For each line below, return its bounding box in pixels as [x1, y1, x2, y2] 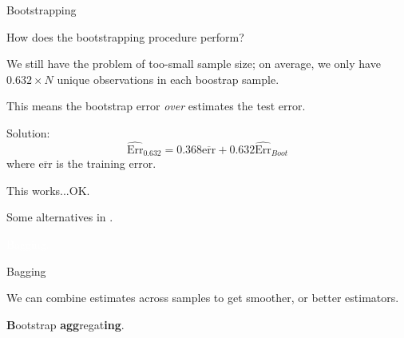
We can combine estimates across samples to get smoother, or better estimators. [6, 289, 399, 306]
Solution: [6, 124, 50, 141]
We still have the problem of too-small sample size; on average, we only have [6, 55, 381, 72]
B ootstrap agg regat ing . [6, 316, 125, 332]
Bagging [6, 262, 46, 279]
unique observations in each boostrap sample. [57, 70, 279, 87]
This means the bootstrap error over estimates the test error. [6, 97, 306, 114]
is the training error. [56, 155, 156, 172]
